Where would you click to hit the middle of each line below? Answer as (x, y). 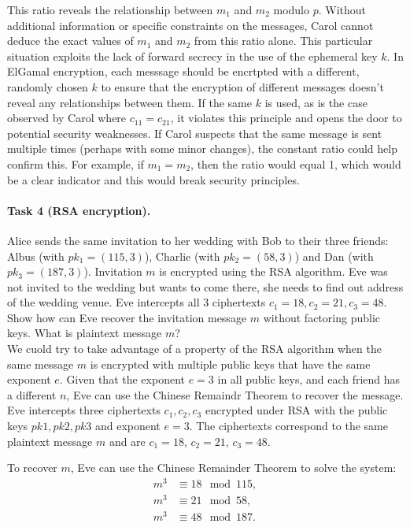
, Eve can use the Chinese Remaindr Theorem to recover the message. (235, 394)
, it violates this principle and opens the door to (286, 118)
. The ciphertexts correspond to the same (288, 426)
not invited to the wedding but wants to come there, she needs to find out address (205, 286)
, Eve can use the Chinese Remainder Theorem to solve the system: (233, 468)
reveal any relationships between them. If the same (129, 102)
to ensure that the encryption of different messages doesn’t (242, 86)
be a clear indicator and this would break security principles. (153, 179)
